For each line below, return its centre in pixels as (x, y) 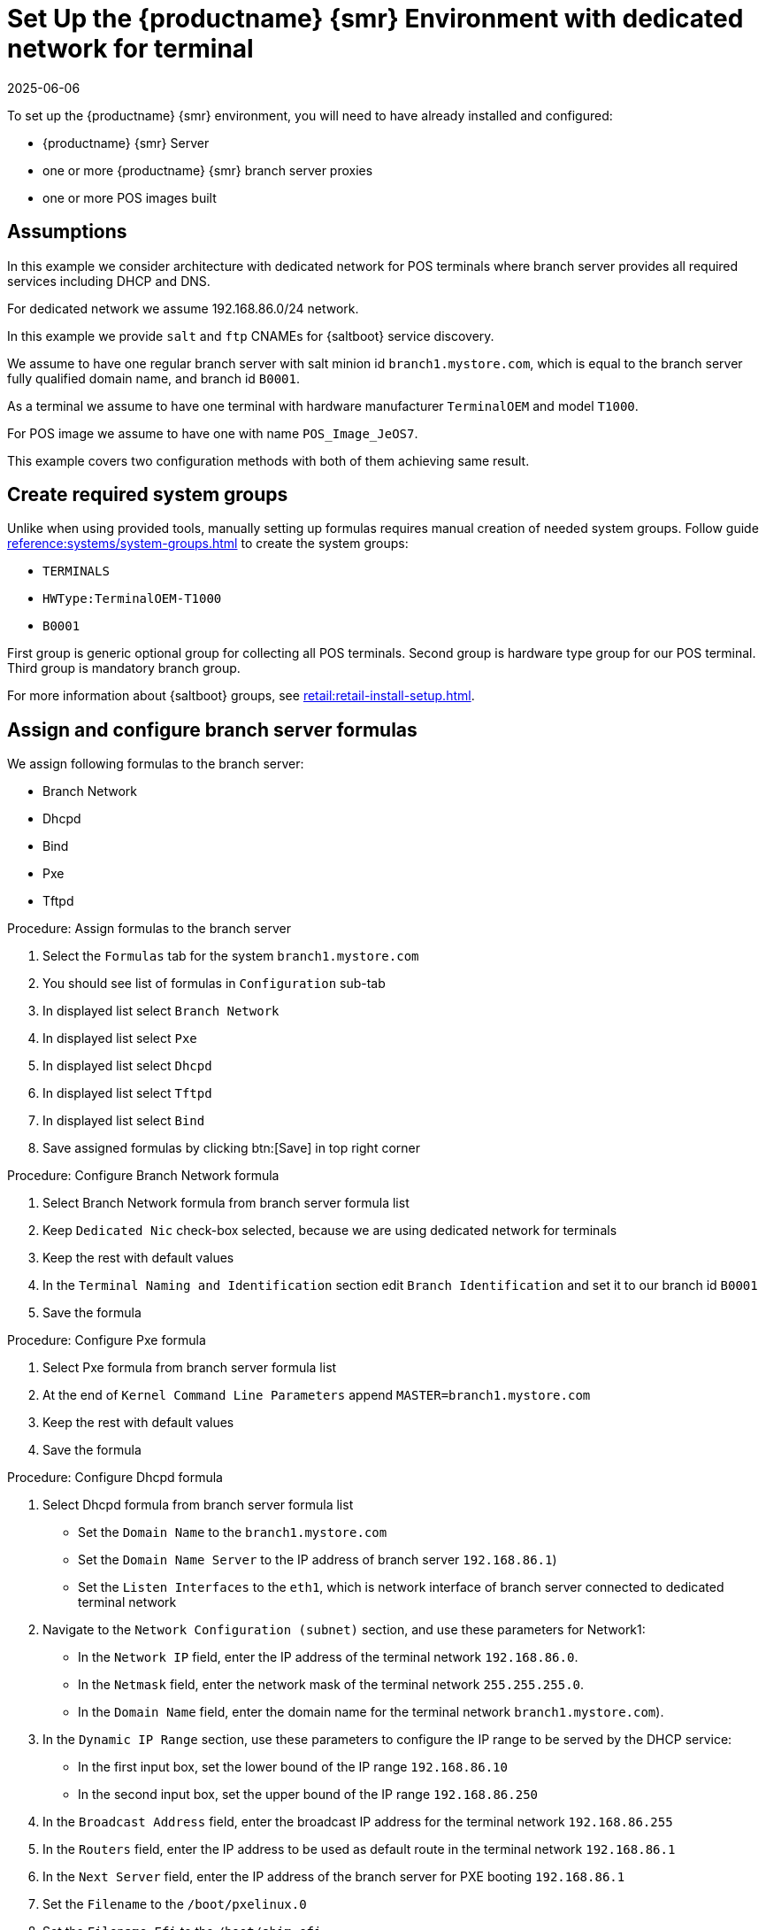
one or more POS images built (130, 197)
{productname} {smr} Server (126, 143)
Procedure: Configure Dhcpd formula (115, 1478)
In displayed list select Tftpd (127, 1093)
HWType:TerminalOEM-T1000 (132, 599)
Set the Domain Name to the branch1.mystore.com (233, 1532)
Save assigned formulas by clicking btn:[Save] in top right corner (231, 1148)
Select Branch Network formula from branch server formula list (226, 1203)
